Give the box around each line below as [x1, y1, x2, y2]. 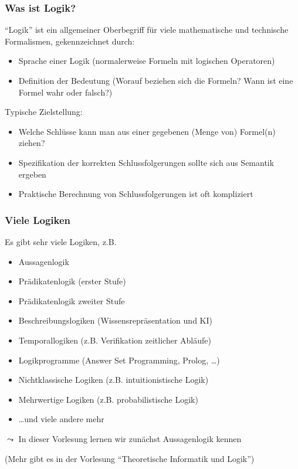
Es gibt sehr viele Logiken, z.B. [5, 235, 117, 247]
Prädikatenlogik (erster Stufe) [18, 275, 126, 287]
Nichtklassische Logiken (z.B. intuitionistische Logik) [18, 373, 209, 386]
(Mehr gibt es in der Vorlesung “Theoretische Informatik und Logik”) [5, 452, 255, 464]
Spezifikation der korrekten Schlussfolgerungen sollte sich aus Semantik [18, 156, 275, 168]
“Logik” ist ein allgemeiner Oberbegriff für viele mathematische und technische [5, 23, 289, 36]
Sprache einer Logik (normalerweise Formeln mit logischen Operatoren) [18, 55, 275, 67]
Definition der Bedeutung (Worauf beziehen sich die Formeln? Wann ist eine [18, 74, 293, 86]
